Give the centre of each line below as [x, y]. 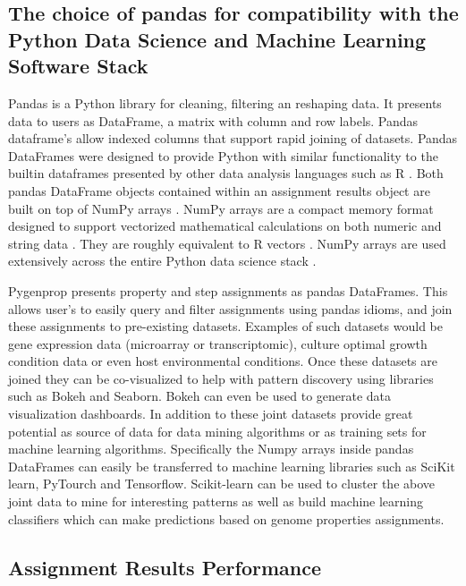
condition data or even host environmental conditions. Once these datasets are [223, 361]
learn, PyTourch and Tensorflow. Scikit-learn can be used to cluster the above [222, 484]
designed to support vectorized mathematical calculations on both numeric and [225, 226]
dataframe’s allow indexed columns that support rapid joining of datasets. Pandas [233, 138]
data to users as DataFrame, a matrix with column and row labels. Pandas [213, 120]
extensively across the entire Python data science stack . [162, 261]
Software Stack [78, 66]
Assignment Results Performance [165, 567]
